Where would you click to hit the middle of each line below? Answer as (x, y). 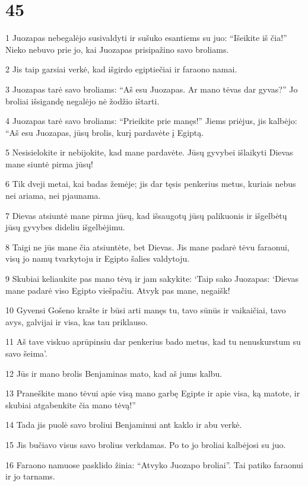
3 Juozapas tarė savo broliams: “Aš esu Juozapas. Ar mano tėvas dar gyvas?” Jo (152, 89)
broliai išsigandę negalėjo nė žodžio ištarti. (82, 101)
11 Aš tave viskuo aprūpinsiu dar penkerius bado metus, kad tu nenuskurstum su (153, 342)
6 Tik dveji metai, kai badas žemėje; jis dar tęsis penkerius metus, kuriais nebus (151, 184)
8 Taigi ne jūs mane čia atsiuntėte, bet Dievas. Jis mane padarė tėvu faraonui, (147, 247)
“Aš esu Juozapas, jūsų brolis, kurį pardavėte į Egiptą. (105, 132)
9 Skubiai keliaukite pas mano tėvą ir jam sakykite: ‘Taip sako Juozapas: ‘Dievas (152, 279)
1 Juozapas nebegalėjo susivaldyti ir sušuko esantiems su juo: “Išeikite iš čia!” (146, 38)
